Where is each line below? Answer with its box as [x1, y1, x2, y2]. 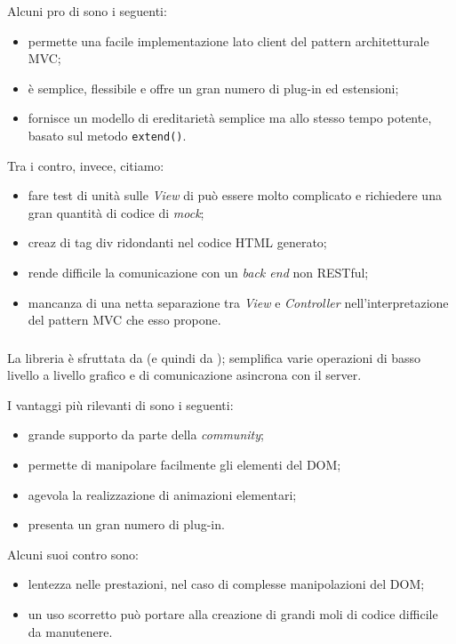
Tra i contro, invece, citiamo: [7, 156, 164, 174]
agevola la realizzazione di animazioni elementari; [28, 485, 297, 503]
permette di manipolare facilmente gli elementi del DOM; [28, 455, 341, 474]
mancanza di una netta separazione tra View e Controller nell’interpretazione [28, 293, 449, 311]
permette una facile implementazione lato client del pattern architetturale [28, 31, 429, 50]
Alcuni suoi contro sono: [7, 544, 139, 563]
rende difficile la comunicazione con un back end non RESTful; [28, 263, 369, 281]
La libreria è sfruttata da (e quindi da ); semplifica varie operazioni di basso [7, 348, 421, 366]
